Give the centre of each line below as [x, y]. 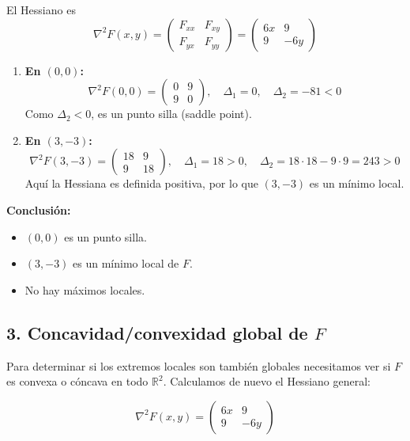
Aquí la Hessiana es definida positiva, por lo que [141, 183]
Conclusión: [39, 209]
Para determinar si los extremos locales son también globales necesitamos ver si [199, 365]
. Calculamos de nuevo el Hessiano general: [267, 381]
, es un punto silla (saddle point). [171, 114]
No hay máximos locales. [85, 289]
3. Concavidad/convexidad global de [157, 332]
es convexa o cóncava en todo [77, 381]
